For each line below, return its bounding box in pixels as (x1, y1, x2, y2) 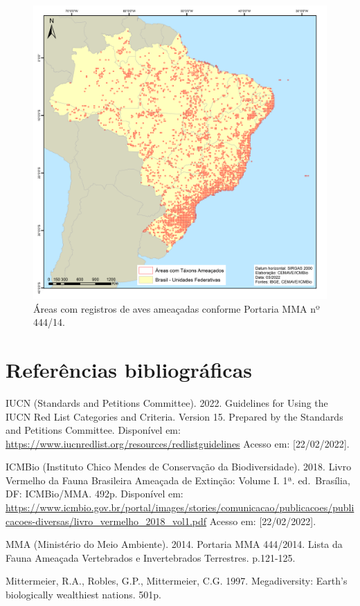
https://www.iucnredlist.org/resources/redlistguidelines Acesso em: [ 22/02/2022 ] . (6, 436, 350, 450)
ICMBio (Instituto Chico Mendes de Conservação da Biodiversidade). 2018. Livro (6, 459, 352, 474)
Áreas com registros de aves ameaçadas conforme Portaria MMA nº (33, 301, 320, 315)
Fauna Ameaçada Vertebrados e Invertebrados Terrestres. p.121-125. (6, 550, 296, 564)
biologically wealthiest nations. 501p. (6, 587, 161, 602)
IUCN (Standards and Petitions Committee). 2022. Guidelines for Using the (6, 395, 328, 410)
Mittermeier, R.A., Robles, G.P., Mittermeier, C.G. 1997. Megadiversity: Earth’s (6, 573, 348, 588)
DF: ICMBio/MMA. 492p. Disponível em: (6, 486, 183, 501)
